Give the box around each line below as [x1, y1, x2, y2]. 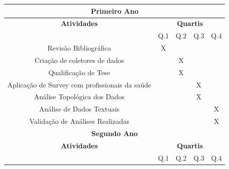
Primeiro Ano [90, 5, 139, 16]
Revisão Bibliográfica [47, 43, 112, 53]
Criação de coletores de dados [34, 55, 124, 65]
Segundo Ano [91, 128, 138, 138]
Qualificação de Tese [48, 67, 111, 77]
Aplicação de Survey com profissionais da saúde [7, 79, 152, 89]
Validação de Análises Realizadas [29, 116, 129, 126]
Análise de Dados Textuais [39, 104, 120, 114]
